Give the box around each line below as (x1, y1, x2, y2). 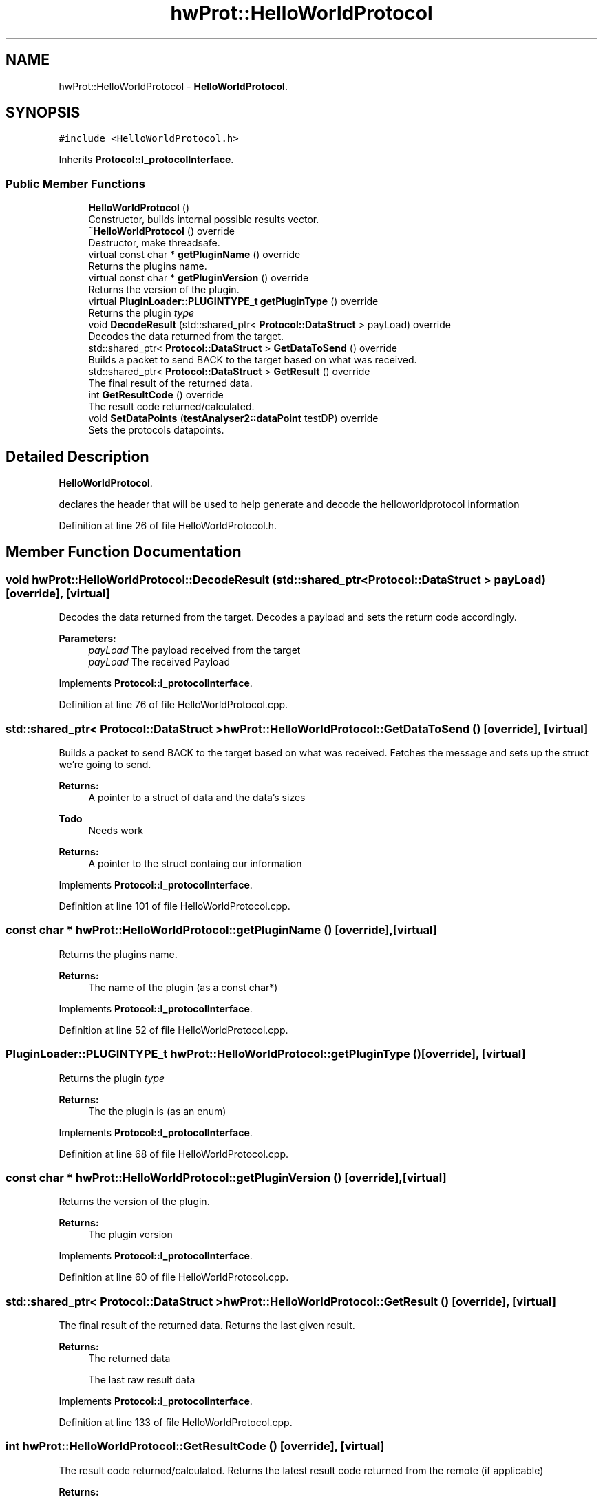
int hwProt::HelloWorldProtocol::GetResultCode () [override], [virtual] (6, 1439, 385, 1454)
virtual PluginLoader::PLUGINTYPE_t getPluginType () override (88, 295, 379, 308)
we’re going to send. (59, 758, 151, 770)
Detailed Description (6, 447, 149, 465)
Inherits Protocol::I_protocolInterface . (59, 153, 234, 166)
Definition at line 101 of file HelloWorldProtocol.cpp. (59, 900, 290, 912)
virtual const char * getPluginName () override (88, 248, 301, 261)
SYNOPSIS (6, 104, 81, 122)
